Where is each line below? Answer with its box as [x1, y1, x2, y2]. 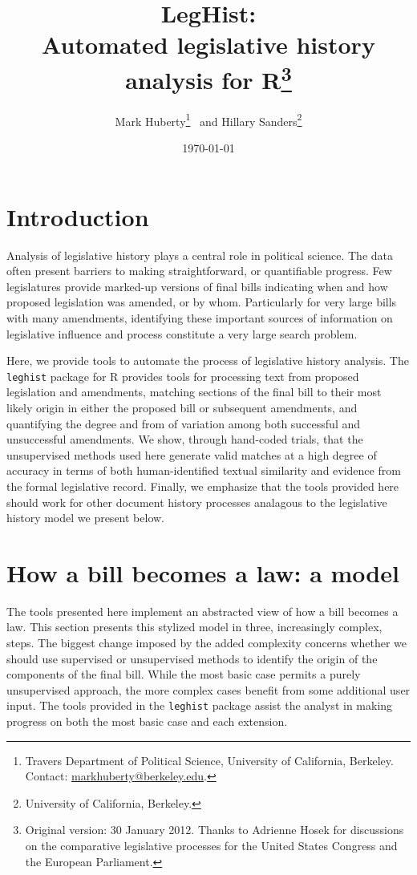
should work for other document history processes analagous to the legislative [6, 493, 387, 510]
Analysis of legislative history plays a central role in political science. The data [6, 246, 394, 263]
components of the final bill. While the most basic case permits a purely [6, 666, 361, 683]
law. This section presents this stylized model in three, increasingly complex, [6, 618, 383, 635]
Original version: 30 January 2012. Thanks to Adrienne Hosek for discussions [25, 821, 404, 838]
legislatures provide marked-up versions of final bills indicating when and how [6, 277, 388, 294]
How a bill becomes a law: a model [6, 556, 399, 589]
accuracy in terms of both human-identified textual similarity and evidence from [6, 462, 401, 479]
